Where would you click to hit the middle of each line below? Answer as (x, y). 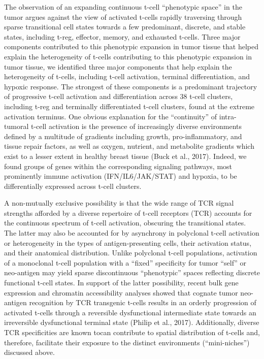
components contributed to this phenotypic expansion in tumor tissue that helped (131, 46)
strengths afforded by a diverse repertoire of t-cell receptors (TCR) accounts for (128, 213)
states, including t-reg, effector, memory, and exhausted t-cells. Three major (122, 36)
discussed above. (29, 352)
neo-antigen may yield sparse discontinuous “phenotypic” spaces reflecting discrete (132, 272)
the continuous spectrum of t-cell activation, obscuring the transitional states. (125, 223)
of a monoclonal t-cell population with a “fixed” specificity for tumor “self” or (125, 262)
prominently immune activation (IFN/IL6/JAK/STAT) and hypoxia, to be (121, 176)
